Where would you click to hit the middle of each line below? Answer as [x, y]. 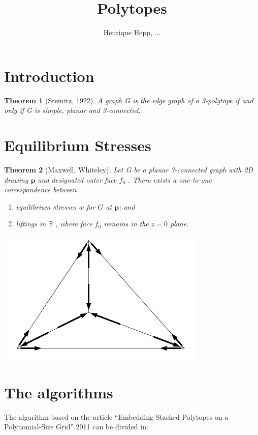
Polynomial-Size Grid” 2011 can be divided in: [76, 427]
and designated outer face [77, 179]
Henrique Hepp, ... [132, 32]
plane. [179, 224]
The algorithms [59, 392]
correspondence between [40, 190]
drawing [16, 179]
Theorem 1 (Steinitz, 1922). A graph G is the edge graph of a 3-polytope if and [129, 100]
